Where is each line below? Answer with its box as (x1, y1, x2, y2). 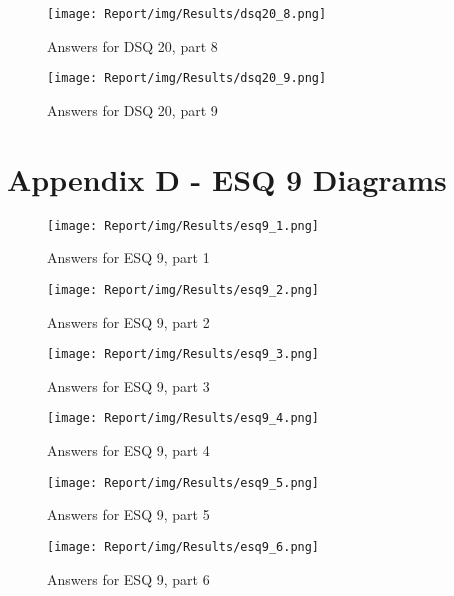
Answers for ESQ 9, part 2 (47, 311, 210, 332)
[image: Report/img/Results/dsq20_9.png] (47, 71, 327, 86)
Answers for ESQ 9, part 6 (47, 568, 210, 589)
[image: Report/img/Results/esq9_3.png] (47, 347, 320, 362)
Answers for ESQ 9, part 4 (47, 440, 210, 461)
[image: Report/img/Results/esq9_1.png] (47, 218, 320, 233)
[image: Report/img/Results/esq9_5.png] (47, 475, 320, 490)
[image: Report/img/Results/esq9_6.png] (47, 539, 320, 554)
